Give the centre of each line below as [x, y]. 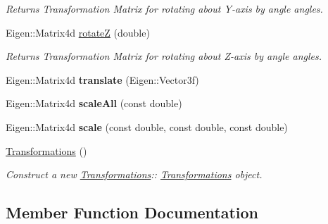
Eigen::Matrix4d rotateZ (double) [78, 32]
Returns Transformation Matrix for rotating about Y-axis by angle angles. [164, 8]
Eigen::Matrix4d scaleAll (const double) [94, 103]
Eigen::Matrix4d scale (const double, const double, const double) [147, 126]
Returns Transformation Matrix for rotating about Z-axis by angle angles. [164, 56]
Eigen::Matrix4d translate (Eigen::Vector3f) [102, 79]
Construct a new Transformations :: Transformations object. [134, 174]
